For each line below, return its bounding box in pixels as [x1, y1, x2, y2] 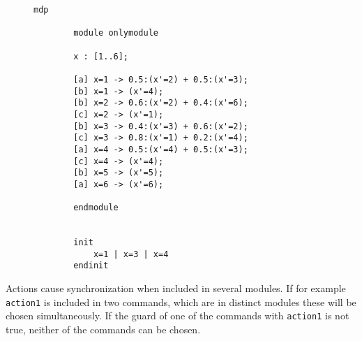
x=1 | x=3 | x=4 [93, 249, 169, 259]
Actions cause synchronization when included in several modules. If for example [6, 281, 346, 296]
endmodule [73, 203, 119, 213]
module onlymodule [73, 28, 158, 38]
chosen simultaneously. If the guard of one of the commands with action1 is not [6, 308, 349, 323]
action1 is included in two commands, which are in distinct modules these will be [6, 294, 356, 309]
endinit [73, 261, 109, 271]
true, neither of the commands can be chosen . [6, 322, 201, 336]
